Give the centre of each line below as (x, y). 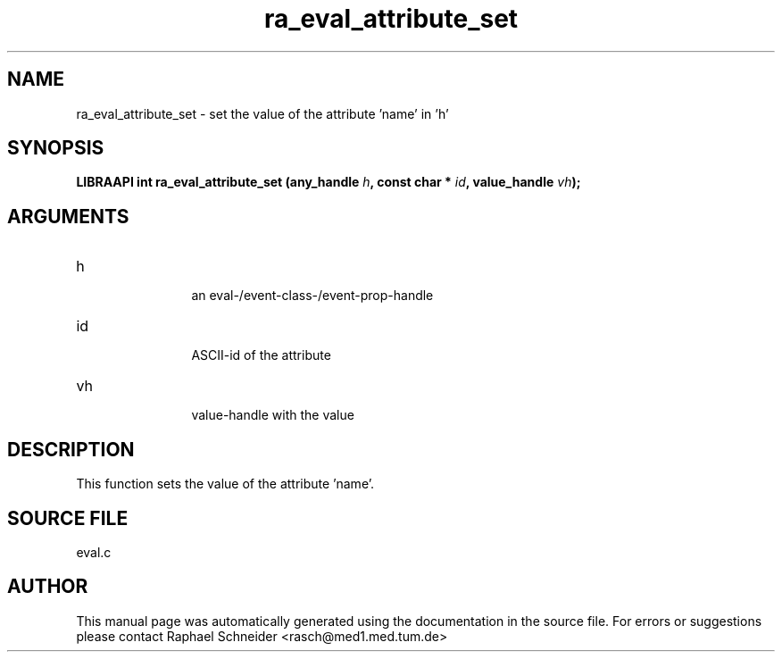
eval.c (94, 552)
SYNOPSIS (56, 148)
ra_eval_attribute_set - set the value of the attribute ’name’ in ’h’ (262, 113)
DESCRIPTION (71, 449)
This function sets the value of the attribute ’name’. (225, 484)
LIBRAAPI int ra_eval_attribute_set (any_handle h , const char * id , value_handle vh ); (329, 182)
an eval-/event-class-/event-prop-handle (312, 296)
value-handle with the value (273, 415)
